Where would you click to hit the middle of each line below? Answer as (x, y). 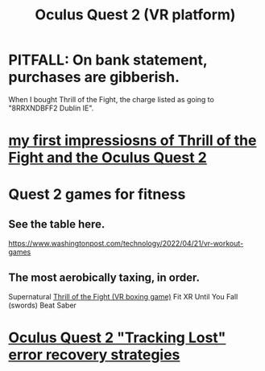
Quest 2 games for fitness (97, 194)
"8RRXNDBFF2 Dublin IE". (51, 108)
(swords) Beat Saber (42, 305)
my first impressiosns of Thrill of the (132, 140)
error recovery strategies (94, 355)
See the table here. (57, 224)
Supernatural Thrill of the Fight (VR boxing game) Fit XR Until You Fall (123, 296)
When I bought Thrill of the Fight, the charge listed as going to (112, 99)
